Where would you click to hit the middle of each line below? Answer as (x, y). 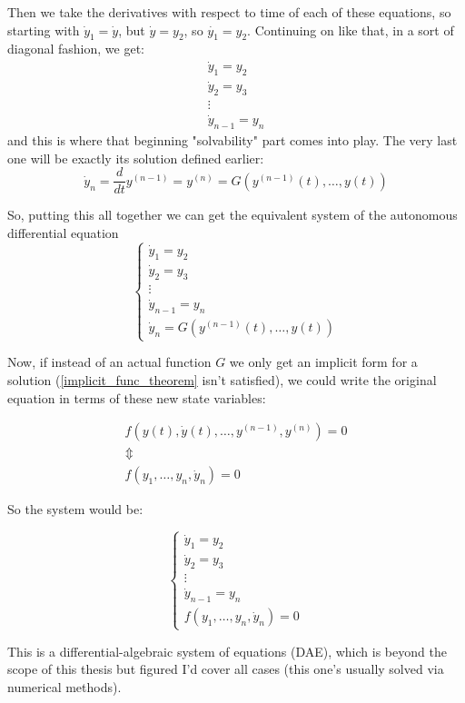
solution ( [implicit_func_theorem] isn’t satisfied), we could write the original (222, 379)
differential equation (63, 233)
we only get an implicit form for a (323, 362)
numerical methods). (64, 686)
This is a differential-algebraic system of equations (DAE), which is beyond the (227, 651)
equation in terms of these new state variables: (137, 397)
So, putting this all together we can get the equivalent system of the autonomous (232, 215)
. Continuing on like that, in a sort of (351, 30)
